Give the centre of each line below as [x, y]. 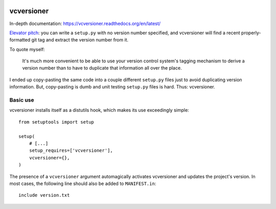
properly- [251, 33]
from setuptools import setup [56, 122]
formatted [20, 40]
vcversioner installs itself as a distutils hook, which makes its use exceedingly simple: [99, 110]
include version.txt [44, 195]
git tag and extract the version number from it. [80, 40]
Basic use [22, 100]
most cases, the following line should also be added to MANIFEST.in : [83, 183]
